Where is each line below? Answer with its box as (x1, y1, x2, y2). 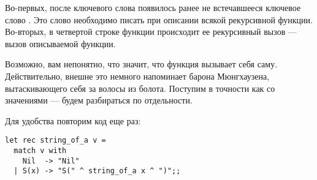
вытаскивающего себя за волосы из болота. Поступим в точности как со (5, 81, 275, 94)
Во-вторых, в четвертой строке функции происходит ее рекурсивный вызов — (5, 25, 297, 38)
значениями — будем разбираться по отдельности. (5, 94, 193, 107)
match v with (13, 146, 67, 155)
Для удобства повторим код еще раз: (5, 114, 141, 127)
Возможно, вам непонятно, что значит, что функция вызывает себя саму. (5, 58, 278, 70)
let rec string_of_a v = (5, 136, 106, 145)
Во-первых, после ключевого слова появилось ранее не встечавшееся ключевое (5, 1, 301, 13)
